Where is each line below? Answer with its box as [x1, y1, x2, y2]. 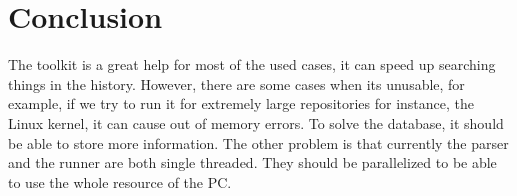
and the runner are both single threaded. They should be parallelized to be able [8, 152, 497, 173]
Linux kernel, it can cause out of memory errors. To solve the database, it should [8, 112, 504, 133]
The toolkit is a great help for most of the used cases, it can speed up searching [8, 54, 496, 75]
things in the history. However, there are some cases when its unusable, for [8, 73, 465, 94]
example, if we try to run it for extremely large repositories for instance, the [8, 93, 475, 114]
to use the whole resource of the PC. [8, 171, 232, 192]
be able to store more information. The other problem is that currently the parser [8, 132, 509, 153]
